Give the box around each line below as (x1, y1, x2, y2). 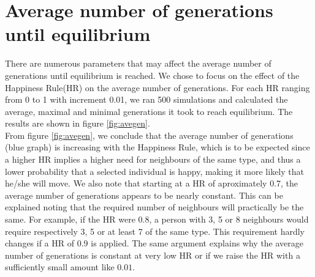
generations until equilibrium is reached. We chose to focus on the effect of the (5, 68, 300, 81)
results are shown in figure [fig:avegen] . (5, 117, 150, 130)
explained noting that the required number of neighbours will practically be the (5, 201, 304, 213)
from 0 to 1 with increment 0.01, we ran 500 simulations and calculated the (5, 93, 288, 106)
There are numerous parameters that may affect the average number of (5, 57, 271, 70)
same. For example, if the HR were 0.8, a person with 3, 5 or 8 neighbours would (5, 213, 309, 226)
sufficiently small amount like (5, 260, 115, 273)
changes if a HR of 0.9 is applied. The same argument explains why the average (5, 237, 304, 249)
